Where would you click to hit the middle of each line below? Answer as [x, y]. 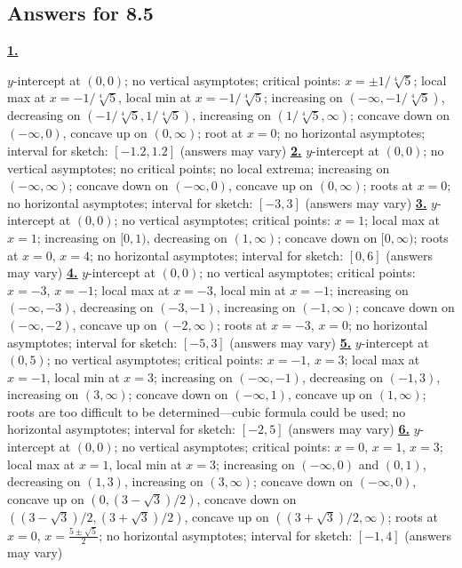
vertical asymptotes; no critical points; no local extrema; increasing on [199, 168]
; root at [220, 133]
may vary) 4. [43, 272]
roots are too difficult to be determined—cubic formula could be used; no [207, 411]
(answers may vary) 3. [366, 202]
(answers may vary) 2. [241, 150]
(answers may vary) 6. [349, 429]
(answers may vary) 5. [291, 342]
